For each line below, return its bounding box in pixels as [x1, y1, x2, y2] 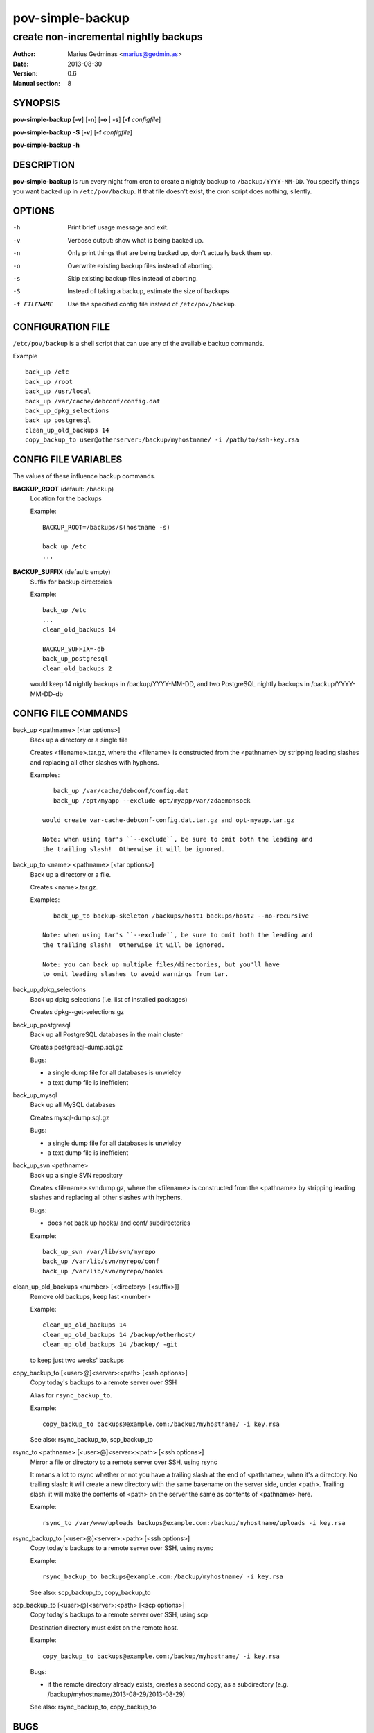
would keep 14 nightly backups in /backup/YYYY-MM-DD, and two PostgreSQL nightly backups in [30, 680, 310, 688]
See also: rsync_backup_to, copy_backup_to [30, 1702, 157, 1712]
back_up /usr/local [25, 387, 91, 395]
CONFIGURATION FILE [12, 321, 111, 333]
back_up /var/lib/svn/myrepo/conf [42, 1257, 159, 1265]
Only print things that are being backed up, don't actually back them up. [67, 249, 273, 257]
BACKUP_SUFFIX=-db [42, 645, 105, 653]
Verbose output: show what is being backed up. [67, 236, 204, 244]
